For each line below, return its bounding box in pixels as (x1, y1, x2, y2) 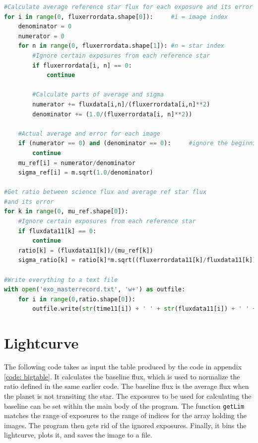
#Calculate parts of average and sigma (32, 91, 164, 98)
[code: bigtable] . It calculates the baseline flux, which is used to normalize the (4, 371, 240, 381)
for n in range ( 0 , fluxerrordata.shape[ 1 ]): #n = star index (18, 42, 224, 50)
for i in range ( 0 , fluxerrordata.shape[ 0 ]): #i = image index (4, 13, 228, 20)
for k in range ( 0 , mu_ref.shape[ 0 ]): (4, 208, 129, 215)
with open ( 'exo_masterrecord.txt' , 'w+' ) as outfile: (4, 286, 186, 293)
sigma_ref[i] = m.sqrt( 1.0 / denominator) (18, 169, 153, 177)
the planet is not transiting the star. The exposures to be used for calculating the (4, 390, 252, 401)
